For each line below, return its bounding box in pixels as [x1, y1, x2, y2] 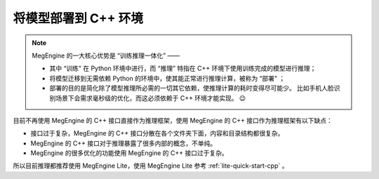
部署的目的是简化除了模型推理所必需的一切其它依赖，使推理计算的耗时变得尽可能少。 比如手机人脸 [49, 84, 334, 93]
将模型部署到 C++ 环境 [13, 11, 143, 26]
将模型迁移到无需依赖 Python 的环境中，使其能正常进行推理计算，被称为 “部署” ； [49, 74, 286, 82]
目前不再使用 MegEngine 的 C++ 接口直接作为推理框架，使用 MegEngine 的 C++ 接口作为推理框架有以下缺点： [13, 116, 333, 124]
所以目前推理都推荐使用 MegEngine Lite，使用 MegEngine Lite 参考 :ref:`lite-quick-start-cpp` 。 [13, 161, 288, 170]
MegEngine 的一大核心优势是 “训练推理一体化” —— [32, 51, 180, 60]
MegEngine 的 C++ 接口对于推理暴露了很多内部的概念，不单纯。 [30, 139, 217, 147]
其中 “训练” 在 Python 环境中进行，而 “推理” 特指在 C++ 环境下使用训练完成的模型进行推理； [49, 64, 317, 73]
